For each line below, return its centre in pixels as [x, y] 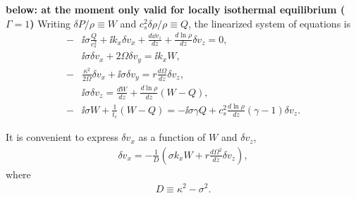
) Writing [50, 23]
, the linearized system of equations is [270, 23]
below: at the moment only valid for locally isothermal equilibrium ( [176, 9]
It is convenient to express [62, 137]
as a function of [172, 137]
